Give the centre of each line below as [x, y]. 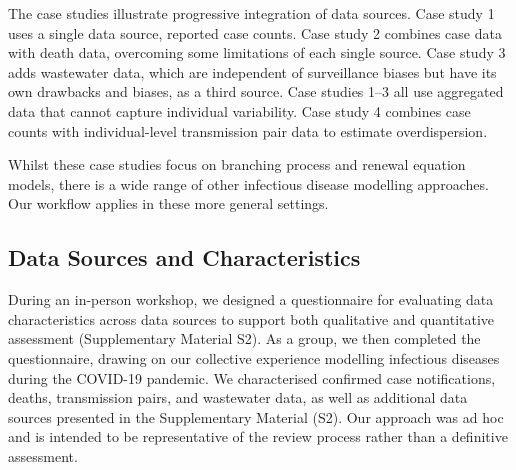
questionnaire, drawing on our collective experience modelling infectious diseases [254, 357]
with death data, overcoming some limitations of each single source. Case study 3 [257, 52]
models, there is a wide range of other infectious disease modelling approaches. [248, 183]
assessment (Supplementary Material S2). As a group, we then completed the [244, 338]
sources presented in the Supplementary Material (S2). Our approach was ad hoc [256, 416]
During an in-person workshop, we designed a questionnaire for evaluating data [251, 299]
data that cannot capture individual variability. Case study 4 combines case [239, 110]
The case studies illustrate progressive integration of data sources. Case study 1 [251, 13]
